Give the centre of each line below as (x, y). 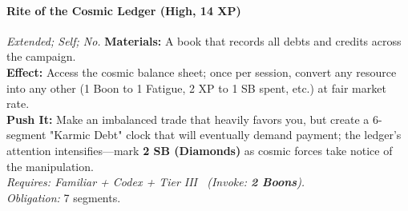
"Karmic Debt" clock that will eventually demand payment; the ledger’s (226, 135)
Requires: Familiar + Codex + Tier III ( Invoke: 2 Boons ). (156, 182)
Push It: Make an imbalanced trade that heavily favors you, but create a (188, 119)
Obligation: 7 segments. (64, 197)
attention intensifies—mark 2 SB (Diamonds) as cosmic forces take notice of (200, 150)
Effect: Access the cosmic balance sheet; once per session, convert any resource (202, 72)
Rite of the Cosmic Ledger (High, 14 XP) (124, 10)
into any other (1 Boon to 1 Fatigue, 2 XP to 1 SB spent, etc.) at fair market (196, 88)
